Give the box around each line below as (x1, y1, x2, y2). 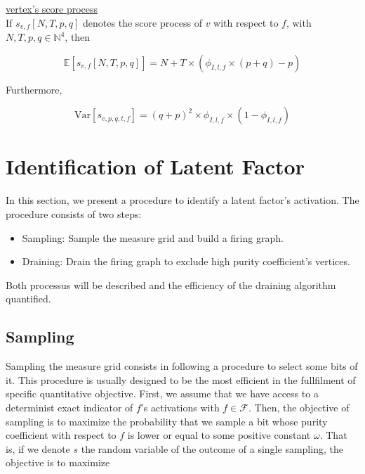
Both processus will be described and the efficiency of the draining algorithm (6, 277, 336, 292)
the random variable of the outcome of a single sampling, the (81, 441, 343, 456)
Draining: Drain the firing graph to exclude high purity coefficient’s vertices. (22, 254, 350, 269)
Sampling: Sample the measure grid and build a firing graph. (22, 230, 284, 245)
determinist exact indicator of (6, 399, 133, 414)
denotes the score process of (83, 15, 202, 30)
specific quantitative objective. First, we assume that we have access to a (6, 386, 319, 401)
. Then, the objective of (248, 399, 350, 414)
